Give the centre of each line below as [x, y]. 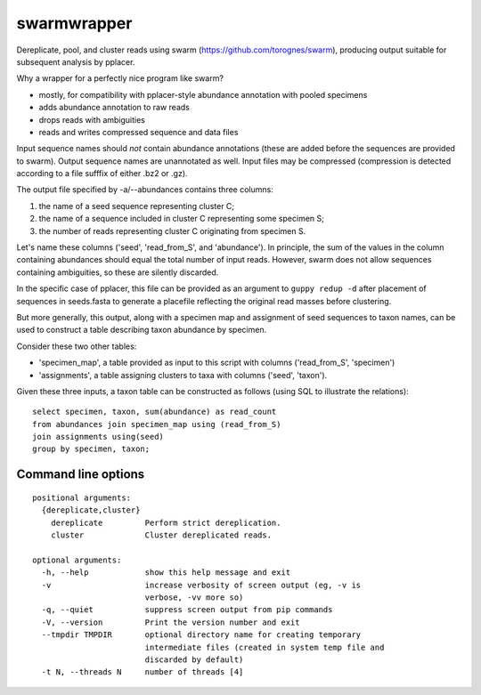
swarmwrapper [74, 23]
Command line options [81, 475]
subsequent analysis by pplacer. [76, 61]
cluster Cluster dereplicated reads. [161, 535]
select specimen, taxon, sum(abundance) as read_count [155, 412]
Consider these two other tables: [77, 346]
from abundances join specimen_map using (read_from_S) [157, 424]
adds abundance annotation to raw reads [114, 108]
